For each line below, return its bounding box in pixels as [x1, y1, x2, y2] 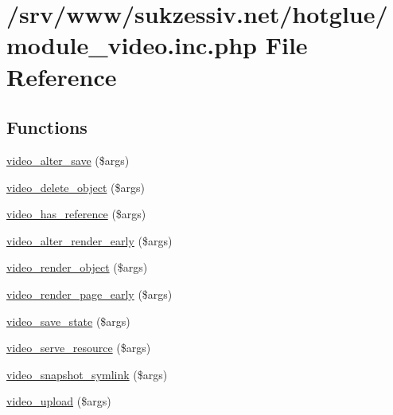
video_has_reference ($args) [6, 206, 146, 222]
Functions [6, 115, 88, 139]
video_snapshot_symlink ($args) [6, 366, 168, 382]
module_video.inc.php [6, 29, 257, 61]
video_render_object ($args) [6, 259, 148, 276]
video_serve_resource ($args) [6, 339, 151, 356]
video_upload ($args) [6, 393, 111, 409]
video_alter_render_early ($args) [6, 232, 173, 249]
